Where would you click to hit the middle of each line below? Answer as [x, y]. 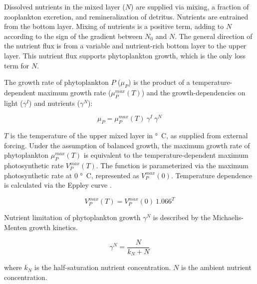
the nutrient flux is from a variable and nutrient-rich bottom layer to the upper [125, 46]
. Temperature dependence [212, 175]
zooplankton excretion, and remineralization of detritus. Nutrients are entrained [126, 16]
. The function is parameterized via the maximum [172, 165]
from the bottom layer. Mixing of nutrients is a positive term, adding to [114, 26]
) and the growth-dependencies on [193, 92]
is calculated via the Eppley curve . [58, 185]
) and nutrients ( [55, 103]
